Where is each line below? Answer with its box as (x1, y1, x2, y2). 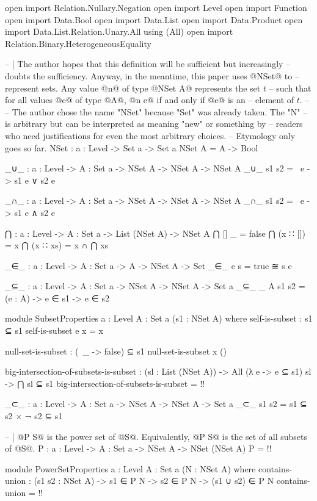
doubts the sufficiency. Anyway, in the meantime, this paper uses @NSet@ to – (5, 69, 299, 82)
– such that (269, 81, 312, 94)
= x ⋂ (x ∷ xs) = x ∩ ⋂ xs (5, 239, 109, 251)
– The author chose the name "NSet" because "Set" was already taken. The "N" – (5, 105, 308, 118)
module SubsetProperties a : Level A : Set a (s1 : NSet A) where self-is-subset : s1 (5, 312, 313, 325)
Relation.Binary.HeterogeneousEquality (5, 37, 151, 49)
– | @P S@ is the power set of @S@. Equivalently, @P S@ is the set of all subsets (5, 430, 308, 442)
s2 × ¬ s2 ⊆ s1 (5, 409, 63, 422)
